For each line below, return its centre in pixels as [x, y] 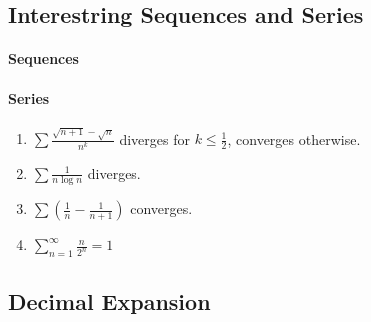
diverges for [154, 138]
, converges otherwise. [294, 138]
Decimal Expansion [109, 300]
